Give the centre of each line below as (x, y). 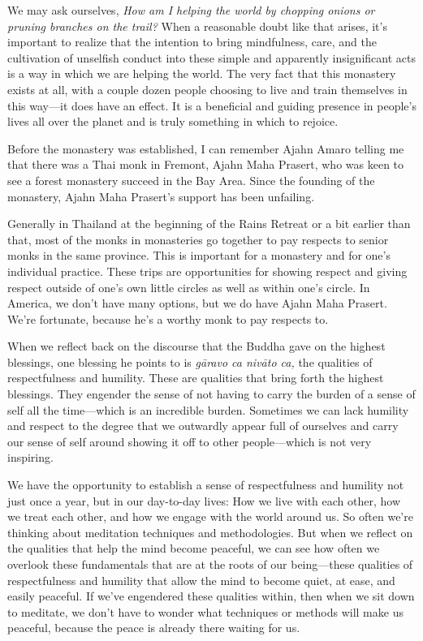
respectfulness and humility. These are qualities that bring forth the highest (196, 378)
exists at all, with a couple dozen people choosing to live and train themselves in (207, 89)
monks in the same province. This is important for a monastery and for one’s (199, 255)
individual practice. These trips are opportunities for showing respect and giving (207, 271)
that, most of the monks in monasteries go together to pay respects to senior (198, 239)
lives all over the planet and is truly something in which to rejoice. (173, 121)
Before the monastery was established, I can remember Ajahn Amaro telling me (206, 148)
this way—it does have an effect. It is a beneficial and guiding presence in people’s (212, 105)
